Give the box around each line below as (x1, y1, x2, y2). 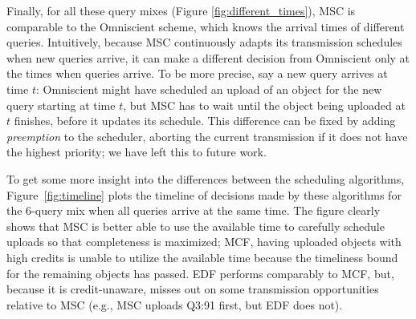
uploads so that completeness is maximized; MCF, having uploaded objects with (6, 233, 402, 250)
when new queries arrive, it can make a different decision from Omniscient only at (6, 49, 410, 66)
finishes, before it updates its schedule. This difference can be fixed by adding (14, 112, 396, 129)
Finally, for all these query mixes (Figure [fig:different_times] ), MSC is (6, 2, 356, 18)
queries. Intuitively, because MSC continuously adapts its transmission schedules (6, 34, 402, 50)
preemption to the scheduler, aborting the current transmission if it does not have (6, 127, 408, 144)
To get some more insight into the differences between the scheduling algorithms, (6, 170, 405, 187)
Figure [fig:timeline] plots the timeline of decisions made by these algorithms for (6, 186, 402, 203)
